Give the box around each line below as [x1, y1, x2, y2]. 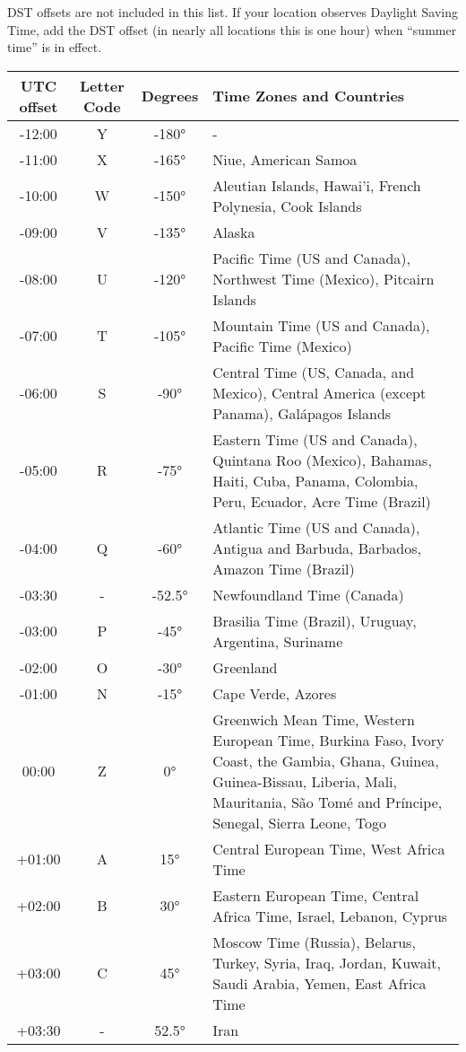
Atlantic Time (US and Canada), [212, 516, 420, 538]
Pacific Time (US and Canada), [212, 247, 410, 268]
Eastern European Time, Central [212, 884, 419, 906]
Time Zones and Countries [212, 85, 405, 107]
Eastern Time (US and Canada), [212, 428, 418, 450]
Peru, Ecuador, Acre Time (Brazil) [212, 490, 431, 512]
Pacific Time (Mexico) [212, 335, 352, 356]
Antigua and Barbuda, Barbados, [212, 537, 421, 558]
